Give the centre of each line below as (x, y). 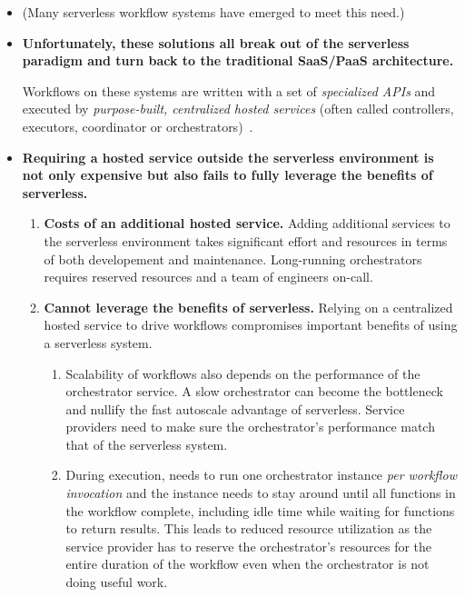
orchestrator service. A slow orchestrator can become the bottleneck (254, 391)
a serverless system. (98, 342)
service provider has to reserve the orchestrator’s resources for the (249, 546)
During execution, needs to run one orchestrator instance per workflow (262, 475)
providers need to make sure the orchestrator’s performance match (250, 427)
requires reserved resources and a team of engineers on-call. (208, 277)
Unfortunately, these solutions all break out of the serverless (216, 42)
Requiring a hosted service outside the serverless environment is (228, 157)
